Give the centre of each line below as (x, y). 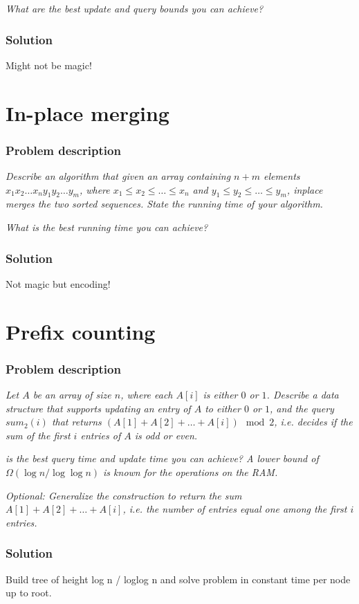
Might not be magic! (49, 65)
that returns (76, 422)
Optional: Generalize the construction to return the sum (124, 495)
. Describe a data (303, 394)
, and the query (302, 408)
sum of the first (38, 435)
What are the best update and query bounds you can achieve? (135, 8)
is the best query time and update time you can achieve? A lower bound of (162, 458)
